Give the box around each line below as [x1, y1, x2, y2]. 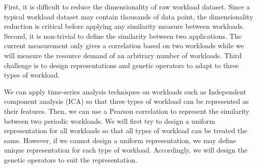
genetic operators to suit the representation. [4, 154, 137, 165]
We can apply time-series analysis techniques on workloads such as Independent [4, 86, 247, 96]
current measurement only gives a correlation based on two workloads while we [4, 40, 244, 51]
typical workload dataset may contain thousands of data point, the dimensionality [4, 11, 254, 21]
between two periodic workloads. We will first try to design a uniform [4, 115, 215, 126]
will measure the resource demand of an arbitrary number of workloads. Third [4, 50, 242, 60]
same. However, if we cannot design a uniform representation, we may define [4, 135, 236, 145]
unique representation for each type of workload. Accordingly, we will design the [4, 145, 248, 155]
